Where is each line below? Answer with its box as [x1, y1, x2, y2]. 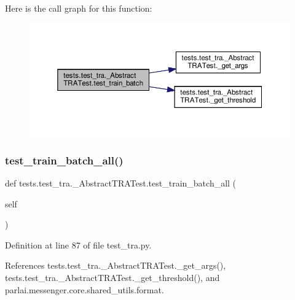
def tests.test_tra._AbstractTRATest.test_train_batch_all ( [5, 177, 237, 190]
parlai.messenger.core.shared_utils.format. [5, 283, 164, 296]
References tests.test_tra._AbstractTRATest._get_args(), [5, 259, 226, 272]
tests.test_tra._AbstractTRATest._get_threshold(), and [5, 271, 220, 283]
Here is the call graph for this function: [5, 2, 152, 14]
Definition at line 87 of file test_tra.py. [5, 238, 152, 251]
